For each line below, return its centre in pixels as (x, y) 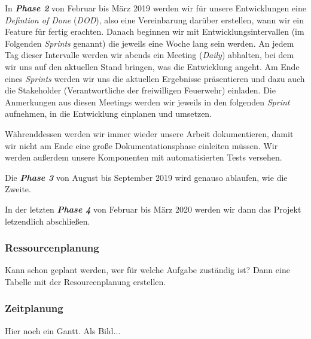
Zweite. (18, 189)
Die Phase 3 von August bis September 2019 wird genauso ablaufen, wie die (146, 177)
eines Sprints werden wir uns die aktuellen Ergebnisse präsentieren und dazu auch (155, 78)
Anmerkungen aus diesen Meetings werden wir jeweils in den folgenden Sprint (147, 102)
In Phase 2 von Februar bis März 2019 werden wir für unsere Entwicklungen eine (155, 8)
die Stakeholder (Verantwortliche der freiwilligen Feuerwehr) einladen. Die (140, 90)
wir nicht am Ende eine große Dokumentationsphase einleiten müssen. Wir (141, 145)
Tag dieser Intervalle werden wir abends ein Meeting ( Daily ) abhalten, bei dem (150, 55)
